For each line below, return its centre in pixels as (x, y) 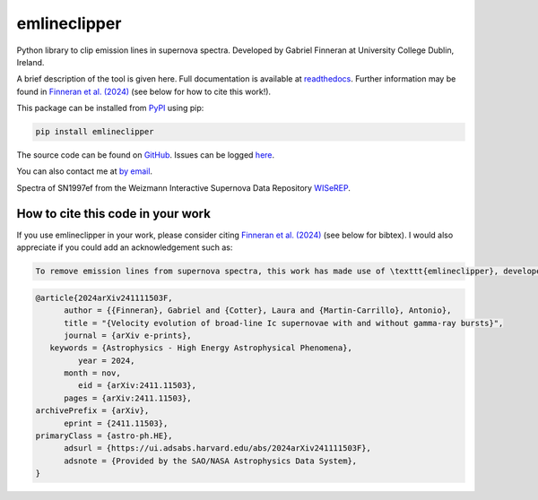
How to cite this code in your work (113, 214)
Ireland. (30, 62)
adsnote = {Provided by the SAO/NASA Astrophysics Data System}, (211, 461)
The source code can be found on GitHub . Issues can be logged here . (146, 155)
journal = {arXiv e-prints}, (128, 335)
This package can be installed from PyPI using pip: (110, 108)
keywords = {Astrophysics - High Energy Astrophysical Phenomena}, (201, 348)
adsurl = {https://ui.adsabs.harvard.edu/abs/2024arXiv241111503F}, (218, 448)
